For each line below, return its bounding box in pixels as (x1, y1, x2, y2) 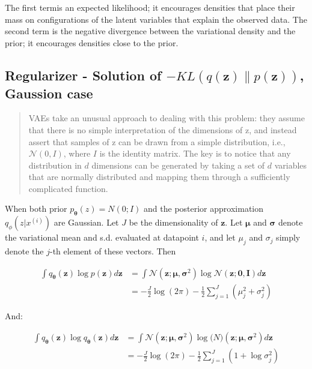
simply (276, 231, 301, 244)
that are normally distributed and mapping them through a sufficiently (28, 170, 290, 183)
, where (63, 147, 91, 160)
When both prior (5, 202, 67, 215)
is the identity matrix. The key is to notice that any (99, 147, 291, 160)
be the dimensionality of (129, 216, 218, 229)
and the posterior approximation (144, 202, 264, 215)
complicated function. (28, 182, 108, 194)
